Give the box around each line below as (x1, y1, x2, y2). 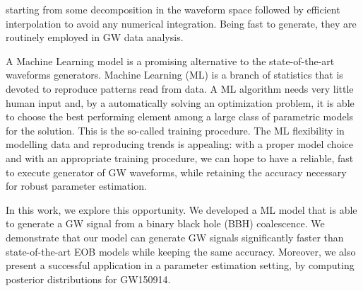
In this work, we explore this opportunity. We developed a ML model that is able (6, 202, 357, 217)
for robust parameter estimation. (6, 178, 147, 193)
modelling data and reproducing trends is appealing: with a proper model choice (6, 137, 353, 152)
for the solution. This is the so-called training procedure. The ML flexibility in (6, 122, 345, 137)
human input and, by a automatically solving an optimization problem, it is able (6, 95, 355, 110)
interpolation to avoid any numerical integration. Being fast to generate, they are (6, 16, 357, 30)
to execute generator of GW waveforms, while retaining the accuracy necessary (6, 164, 347, 179)
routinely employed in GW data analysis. (6, 30, 184, 45)
